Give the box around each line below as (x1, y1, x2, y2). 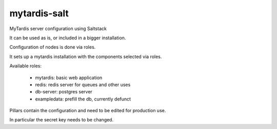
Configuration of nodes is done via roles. (9, 44, 96, 50)
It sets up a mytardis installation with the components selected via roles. (9, 54, 162, 60)
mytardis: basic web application (35, 74, 103, 81)
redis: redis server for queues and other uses (35, 82, 131, 88)
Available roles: (9, 63, 42, 69)
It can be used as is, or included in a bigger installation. (9, 35, 126, 41)
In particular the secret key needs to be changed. (9, 117, 114, 123)
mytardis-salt (9, 8, 69, 19)
